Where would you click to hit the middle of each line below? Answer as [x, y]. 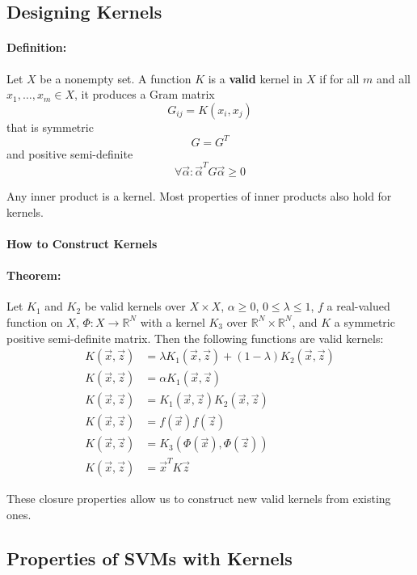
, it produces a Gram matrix [144, 94]
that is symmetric [50, 127]
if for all [339, 78]
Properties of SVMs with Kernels [150, 558]
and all [393, 78]
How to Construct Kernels [82, 243]
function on [35, 321]
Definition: [37, 47]
